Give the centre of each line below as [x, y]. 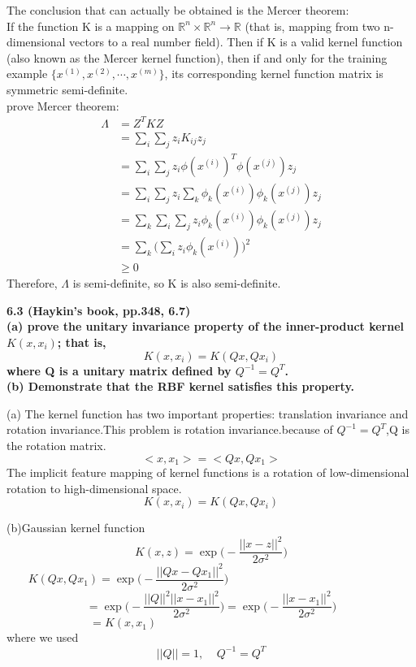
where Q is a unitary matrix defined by [119, 370]
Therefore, [32, 283]
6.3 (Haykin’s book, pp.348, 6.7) [99, 310]
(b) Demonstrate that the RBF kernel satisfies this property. [181, 386]
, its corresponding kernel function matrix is [274, 74]
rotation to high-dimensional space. [94, 488]
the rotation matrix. [56, 445]
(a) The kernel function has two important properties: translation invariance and [208, 413]
